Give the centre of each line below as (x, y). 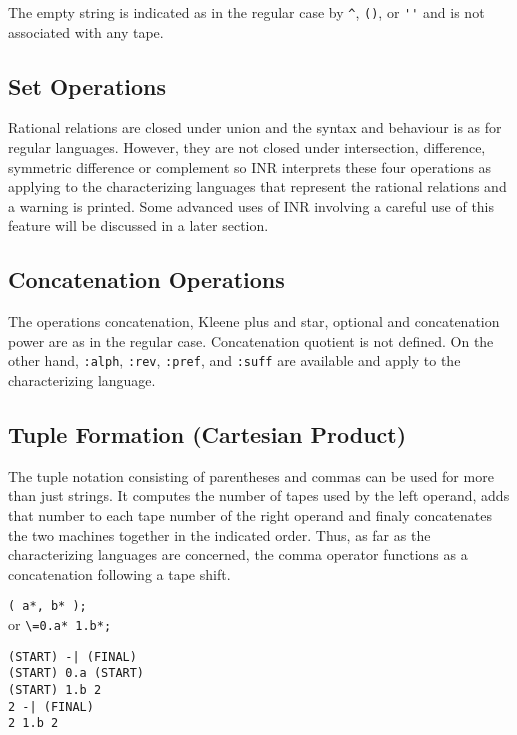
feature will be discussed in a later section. (138, 225)
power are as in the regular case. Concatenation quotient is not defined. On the (251, 340)
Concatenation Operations (146, 279)
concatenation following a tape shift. (119, 573)
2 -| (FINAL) (51, 706)
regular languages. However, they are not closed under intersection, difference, (247, 147)
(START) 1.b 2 (55, 690)
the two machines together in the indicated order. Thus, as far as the (219, 534)
